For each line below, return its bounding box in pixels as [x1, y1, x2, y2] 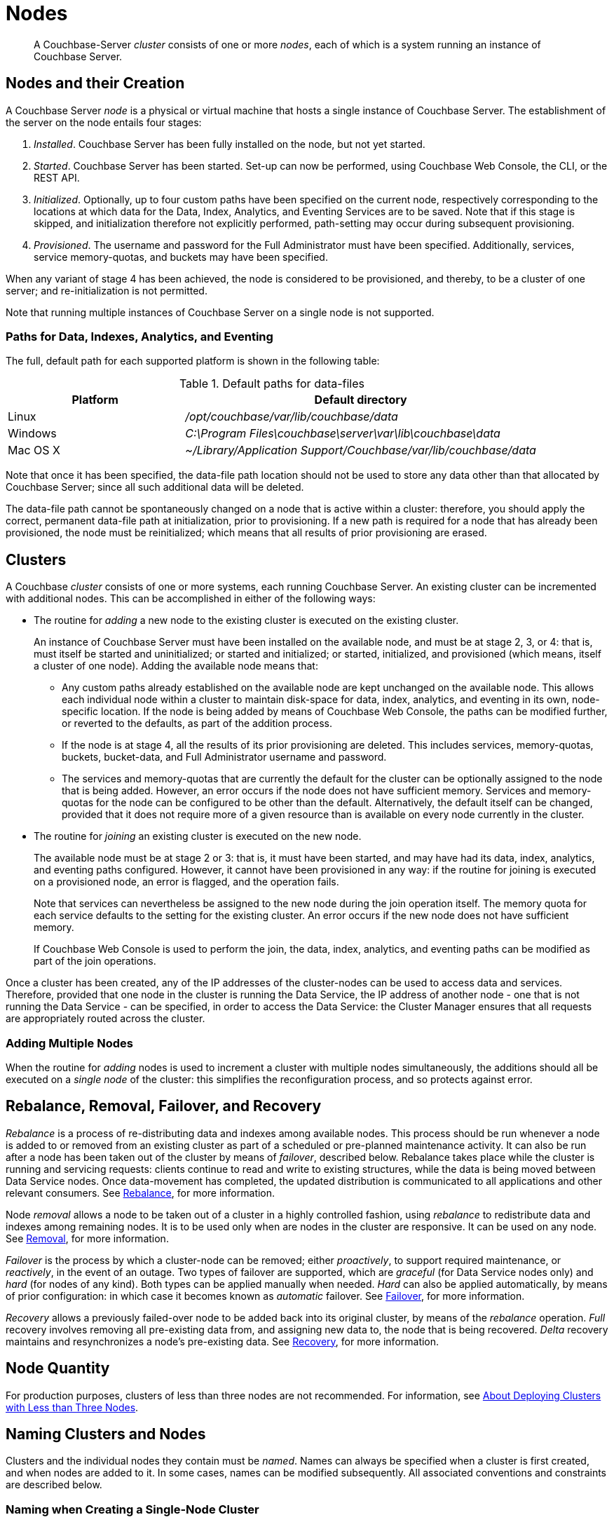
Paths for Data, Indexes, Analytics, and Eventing [6, 329, 273, 344]
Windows [8, 426, 57, 441]
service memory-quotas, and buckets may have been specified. [34, 250, 328, 263]
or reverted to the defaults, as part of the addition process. [62, 717, 333, 730]
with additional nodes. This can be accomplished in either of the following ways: [6, 592, 376, 605]
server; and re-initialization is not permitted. [6, 284, 207, 297]
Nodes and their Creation [6, 74, 185, 93]
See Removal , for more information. [6, 1232, 169, 1244]
